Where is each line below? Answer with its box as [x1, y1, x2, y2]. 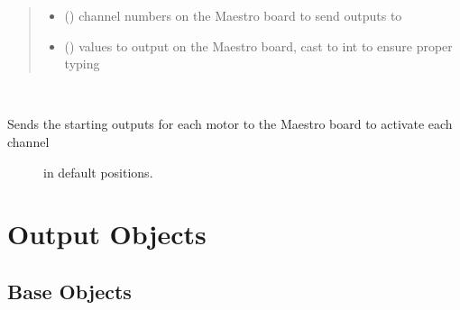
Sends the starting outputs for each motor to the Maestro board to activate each [7, 114, 453, 133]
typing [64, 54, 100, 73]
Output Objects [7, 215, 207, 252]
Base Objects [7, 277, 132, 305]
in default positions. [43, 162, 153, 181]
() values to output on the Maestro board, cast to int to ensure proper [64, 36, 453, 55]
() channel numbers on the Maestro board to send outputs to [64, 6, 402, 24]
